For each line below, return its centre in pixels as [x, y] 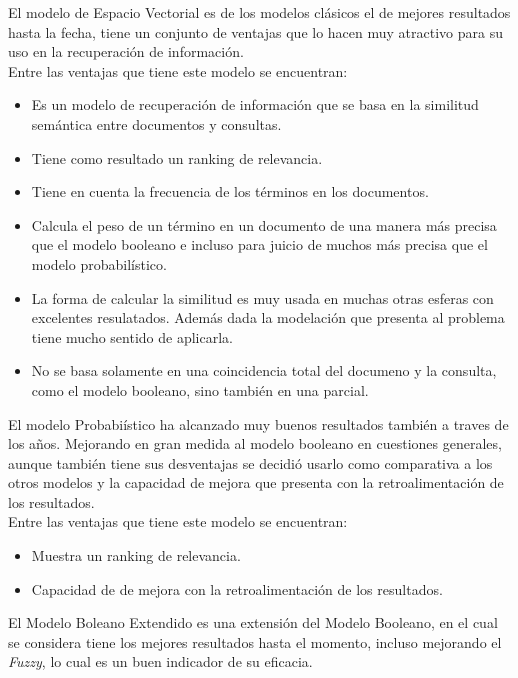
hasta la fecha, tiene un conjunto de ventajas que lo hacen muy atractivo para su [255, 31]
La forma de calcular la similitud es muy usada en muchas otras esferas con [262, 297]
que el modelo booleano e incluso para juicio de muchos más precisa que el [259, 244]
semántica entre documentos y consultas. [156, 123]
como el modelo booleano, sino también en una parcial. [200, 389]
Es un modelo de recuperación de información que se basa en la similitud [255, 104]
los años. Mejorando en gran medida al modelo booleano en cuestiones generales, [255, 443]
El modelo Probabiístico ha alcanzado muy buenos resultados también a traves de [258, 423]
